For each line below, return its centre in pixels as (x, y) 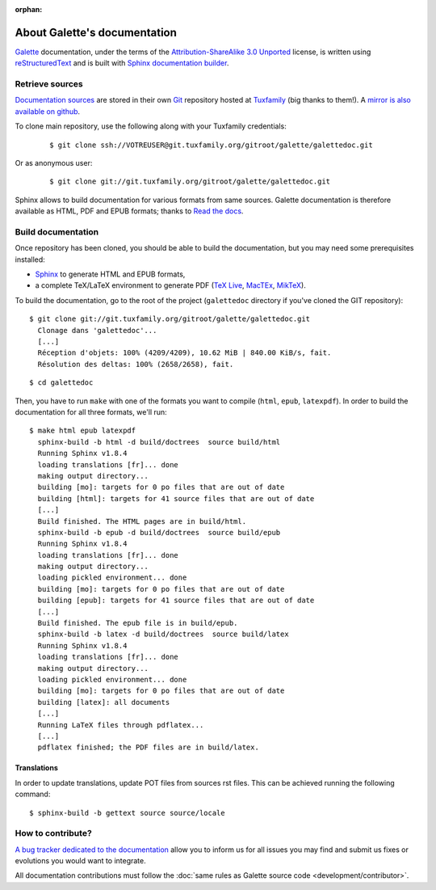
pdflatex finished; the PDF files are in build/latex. (149, 747)
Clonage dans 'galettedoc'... (97, 330)
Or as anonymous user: (54, 163)
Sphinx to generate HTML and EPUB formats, (110, 274)
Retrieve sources (49, 84)
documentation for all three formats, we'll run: (91, 412)
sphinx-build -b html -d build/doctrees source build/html (159, 442)
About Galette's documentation (96, 32)
